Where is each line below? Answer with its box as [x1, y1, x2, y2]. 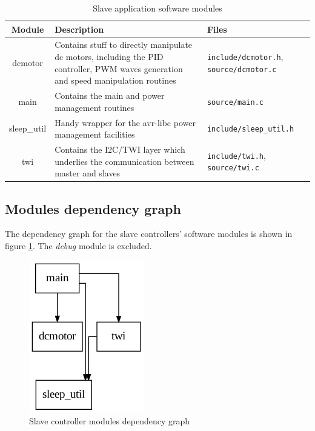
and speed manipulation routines [55, 74, 176, 87]
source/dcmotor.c [207, 65, 277, 74]
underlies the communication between [55, 155, 194, 167]
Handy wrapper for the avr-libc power [55, 116, 196, 129]
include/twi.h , [207, 149, 266, 161]
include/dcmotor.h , [207, 50, 283, 62]
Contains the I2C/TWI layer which [55, 142, 185, 155]
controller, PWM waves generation [55, 62, 183, 75]
